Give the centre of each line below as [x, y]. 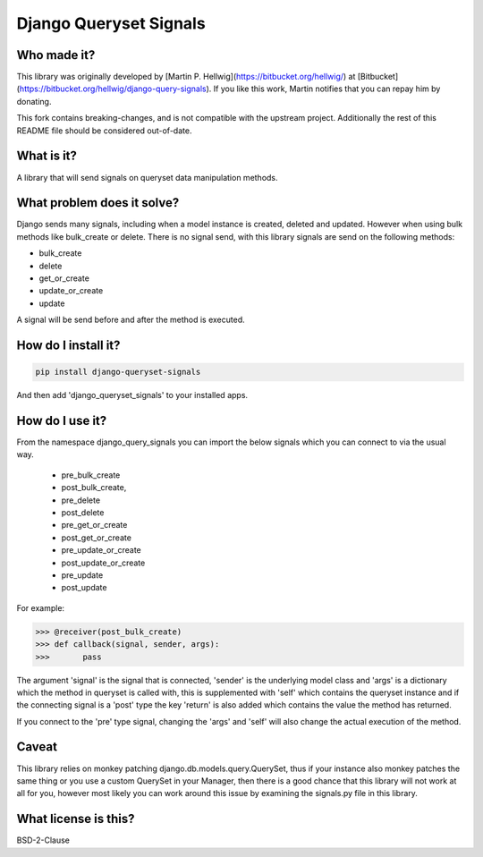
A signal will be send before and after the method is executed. [131, 320]
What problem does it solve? [98, 203]
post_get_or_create [96, 538]
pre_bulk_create [91, 475]
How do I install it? [68, 345]
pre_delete [81, 500]
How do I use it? [62, 420]
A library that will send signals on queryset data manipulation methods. [147, 177]
